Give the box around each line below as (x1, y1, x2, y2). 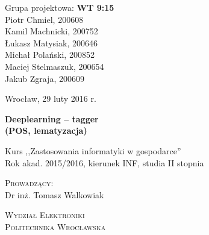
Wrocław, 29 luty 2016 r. (5, 92, 96, 105)
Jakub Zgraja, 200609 (5, 72, 85, 84)
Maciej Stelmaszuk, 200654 (5, 60, 104, 72)
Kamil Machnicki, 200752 (5, 25, 98, 37)
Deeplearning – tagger (5, 112, 99, 125)
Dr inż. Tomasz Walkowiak (5, 188, 104, 201)
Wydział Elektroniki (5, 208, 85, 221)
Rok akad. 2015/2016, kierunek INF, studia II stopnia (5, 156, 204, 169)
